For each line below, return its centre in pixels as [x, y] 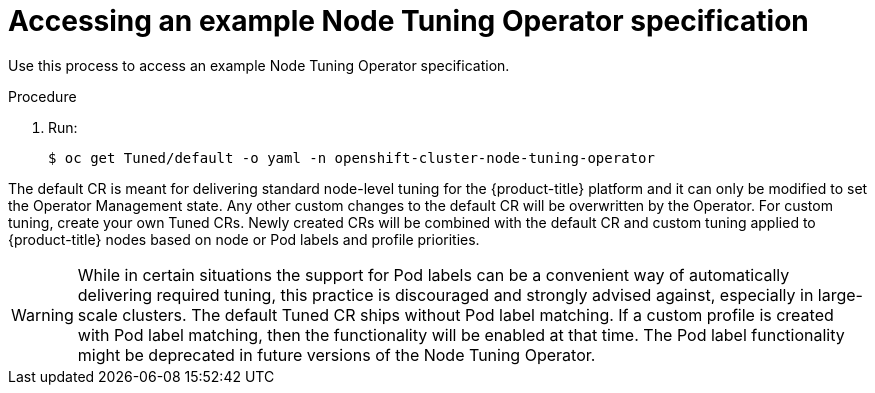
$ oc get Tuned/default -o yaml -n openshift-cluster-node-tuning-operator [351, 157]
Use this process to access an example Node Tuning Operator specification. [259, 65]
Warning [42, 314]
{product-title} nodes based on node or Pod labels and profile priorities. [244, 239]
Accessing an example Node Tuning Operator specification [408, 21]
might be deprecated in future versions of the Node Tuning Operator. [336, 354]
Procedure [42, 96]
